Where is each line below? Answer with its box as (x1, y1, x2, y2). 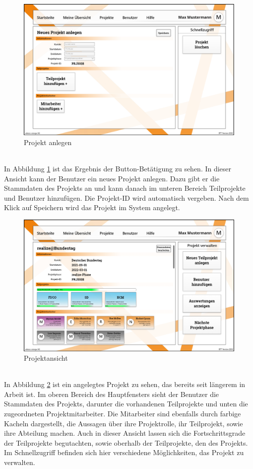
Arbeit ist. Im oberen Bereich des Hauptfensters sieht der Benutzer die (4, 389, 219, 399)
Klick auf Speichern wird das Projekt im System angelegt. (4, 202, 180, 213)
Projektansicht (24, 353, 68, 363)
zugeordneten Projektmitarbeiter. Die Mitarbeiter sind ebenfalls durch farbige (4, 408, 241, 419)
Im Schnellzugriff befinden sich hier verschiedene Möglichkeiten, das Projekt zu (4, 447, 244, 458)
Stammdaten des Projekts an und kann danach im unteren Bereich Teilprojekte (4, 183, 246, 193)
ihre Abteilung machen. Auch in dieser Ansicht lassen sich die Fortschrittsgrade (4, 428, 246, 438)
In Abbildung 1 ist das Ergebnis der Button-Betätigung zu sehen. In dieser (4, 163, 232, 173)
